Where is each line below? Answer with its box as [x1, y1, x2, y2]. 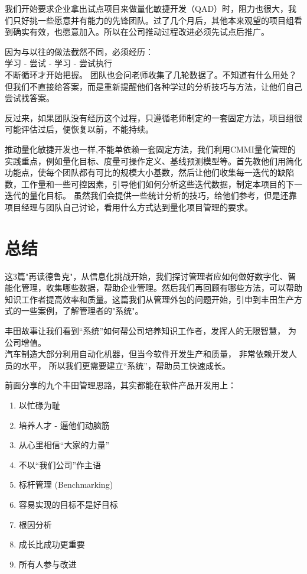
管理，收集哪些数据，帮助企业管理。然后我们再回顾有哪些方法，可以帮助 [21, 281, 302, 294]
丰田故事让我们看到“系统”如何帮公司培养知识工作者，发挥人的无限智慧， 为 [5, 325, 296, 336]
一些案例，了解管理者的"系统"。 [21, 304, 143, 317]
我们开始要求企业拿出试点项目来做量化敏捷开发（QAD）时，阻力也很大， [5, 2, 289, 14]
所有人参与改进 [18, 557, 77, 570]
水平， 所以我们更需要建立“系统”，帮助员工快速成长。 [21, 359, 230, 371]
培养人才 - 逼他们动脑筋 [18, 419, 110, 431]
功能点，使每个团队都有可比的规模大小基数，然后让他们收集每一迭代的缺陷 [5, 166, 294, 179]
